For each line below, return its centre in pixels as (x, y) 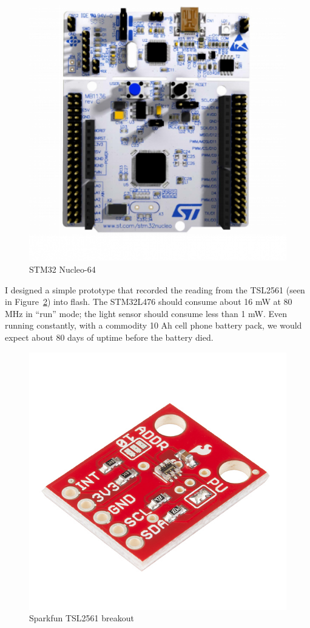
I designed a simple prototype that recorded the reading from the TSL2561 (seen (155, 289)
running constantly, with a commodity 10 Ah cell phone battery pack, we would (153, 325)
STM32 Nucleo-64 (62, 269)
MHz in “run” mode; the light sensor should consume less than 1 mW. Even (146, 313)
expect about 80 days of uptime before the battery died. (109, 337)
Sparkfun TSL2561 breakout (82, 618)
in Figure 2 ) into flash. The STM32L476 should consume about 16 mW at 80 (149, 302)
